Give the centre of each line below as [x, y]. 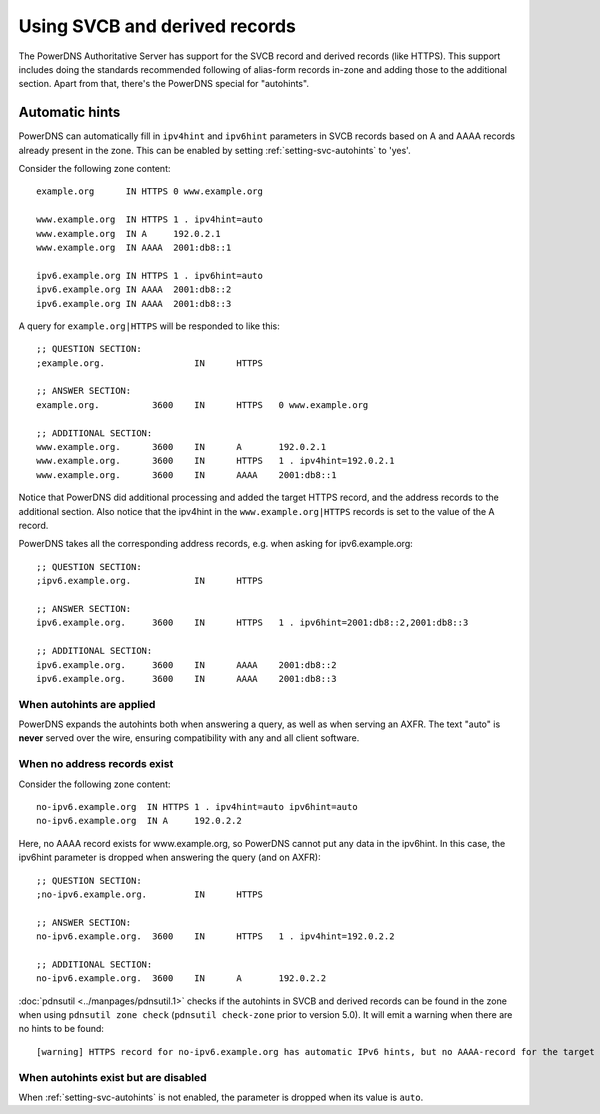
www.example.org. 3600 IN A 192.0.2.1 [181, 447]
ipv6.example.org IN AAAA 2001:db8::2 [134, 289]
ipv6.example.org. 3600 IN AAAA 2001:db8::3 [186, 678]
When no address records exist [96, 764]
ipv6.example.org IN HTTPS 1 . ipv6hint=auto [150, 275]
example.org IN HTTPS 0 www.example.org [150, 191]
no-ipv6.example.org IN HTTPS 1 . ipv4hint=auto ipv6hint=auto [197, 806]
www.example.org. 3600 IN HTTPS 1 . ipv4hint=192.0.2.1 [215, 461]
